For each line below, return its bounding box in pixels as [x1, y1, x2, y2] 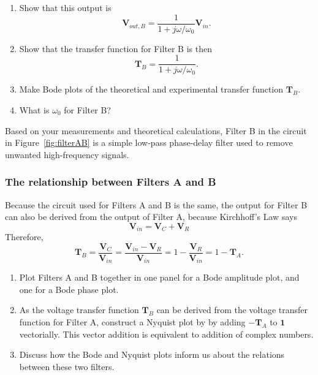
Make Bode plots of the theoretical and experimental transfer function [19, 83, 284, 96]
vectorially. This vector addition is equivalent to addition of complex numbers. [19, 327, 314, 340]
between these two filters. [19, 360, 115, 373]
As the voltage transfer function [19, 303, 139, 316]
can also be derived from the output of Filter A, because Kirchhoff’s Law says [5, 210, 297, 223]
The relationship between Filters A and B [5, 174, 216, 189]
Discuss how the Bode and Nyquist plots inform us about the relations [19, 348, 285, 361]
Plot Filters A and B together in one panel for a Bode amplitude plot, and [19, 271, 300, 284]
